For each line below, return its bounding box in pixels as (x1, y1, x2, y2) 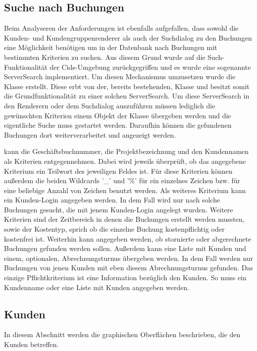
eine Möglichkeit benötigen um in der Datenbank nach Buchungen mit (4, 42, 217, 52)
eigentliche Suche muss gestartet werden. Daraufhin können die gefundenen (4, 120, 232, 130)
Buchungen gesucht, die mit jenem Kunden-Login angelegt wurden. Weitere (4, 204, 233, 214)
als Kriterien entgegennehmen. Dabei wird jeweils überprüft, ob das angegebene (4, 155, 246, 166)
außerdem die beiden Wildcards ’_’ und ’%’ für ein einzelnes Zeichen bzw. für (4, 175, 241, 186)
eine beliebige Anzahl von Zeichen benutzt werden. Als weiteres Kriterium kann (4, 185, 246, 195)
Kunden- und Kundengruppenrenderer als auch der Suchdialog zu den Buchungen (4, 32, 252, 43)
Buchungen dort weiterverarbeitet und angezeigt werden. (4, 129, 176, 140)
